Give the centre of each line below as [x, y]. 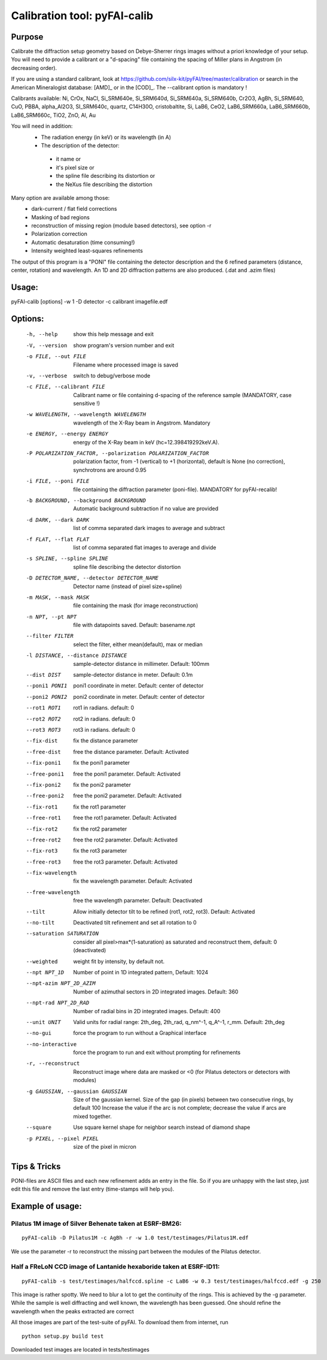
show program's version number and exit [124, 345]
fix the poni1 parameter [102, 763]
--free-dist [43, 752]
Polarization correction [59, 234]
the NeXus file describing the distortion [104, 184]
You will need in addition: [42, 126]
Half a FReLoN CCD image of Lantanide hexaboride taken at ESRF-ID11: [116, 1267]
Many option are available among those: [60, 198]
